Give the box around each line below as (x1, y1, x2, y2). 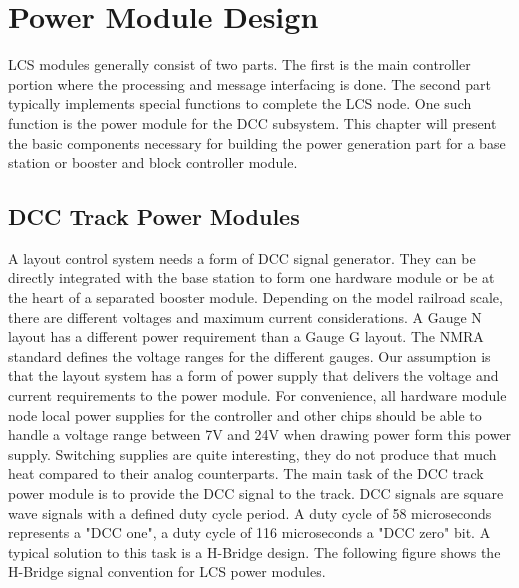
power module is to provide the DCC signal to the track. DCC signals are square (8, 483, 504, 504)
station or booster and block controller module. (8, 152, 298, 173)
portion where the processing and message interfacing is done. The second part (8, 73, 491, 94)
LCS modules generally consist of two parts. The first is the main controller (8, 54, 471, 75)
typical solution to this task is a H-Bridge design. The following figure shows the (8, 541, 501, 562)
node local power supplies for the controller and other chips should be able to (8, 404, 482, 425)
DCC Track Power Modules (8, 201, 300, 232)
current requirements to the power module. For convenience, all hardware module (8, 385, 507, 406)
